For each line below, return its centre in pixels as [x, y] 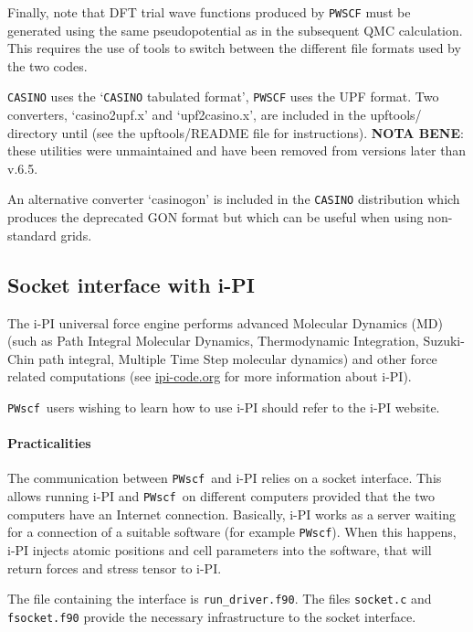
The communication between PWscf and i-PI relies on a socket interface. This [225, 478]
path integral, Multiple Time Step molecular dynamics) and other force [238, 358]
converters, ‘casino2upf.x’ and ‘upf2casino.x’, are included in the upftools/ [215, 115]
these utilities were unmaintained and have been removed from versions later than [237, 150]
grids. [76, 235]
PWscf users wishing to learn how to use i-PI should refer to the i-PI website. [224, 407]
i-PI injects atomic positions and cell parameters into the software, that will [220, 549]
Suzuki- [444, 341]
